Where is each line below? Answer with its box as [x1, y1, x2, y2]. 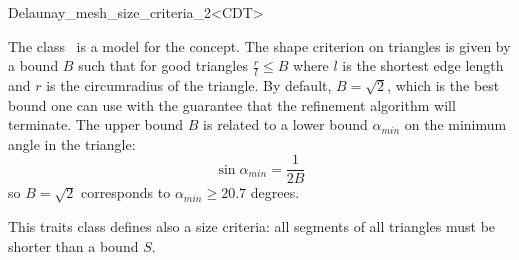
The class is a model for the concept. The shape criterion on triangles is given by [8, 35, 511, 56]
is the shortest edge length [342, 55, 504, 76]
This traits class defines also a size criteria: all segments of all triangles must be [8, 216, 496, 237]
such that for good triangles [78, 55, 248, 76]
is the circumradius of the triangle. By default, [46, 75, 332, 96]
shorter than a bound [8, 235, 139, 256]
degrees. [250, 182, 300, 203]
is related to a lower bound [203, 114, 368, 135]
